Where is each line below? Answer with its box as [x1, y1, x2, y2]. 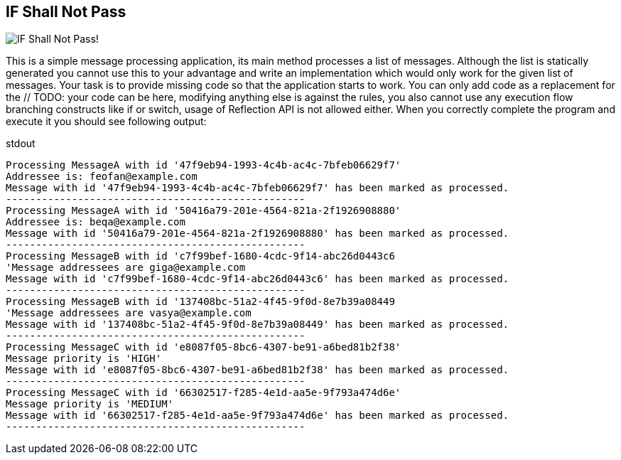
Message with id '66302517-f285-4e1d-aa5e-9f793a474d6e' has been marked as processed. [6, 410, 509, 422]
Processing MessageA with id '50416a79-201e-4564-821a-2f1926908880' [6, 205, 401, 217]
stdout [6, 137, 36, 150]
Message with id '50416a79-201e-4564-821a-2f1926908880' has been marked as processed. [6, 228, 509, 240]
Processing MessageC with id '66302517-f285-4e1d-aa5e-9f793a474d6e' [6, 387, 401, 399]
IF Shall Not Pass [6, 3, 126, 21]
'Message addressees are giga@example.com [6, 262, 246, 274]
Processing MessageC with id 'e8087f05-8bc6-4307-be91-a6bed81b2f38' [6, 341, 401, 353]
